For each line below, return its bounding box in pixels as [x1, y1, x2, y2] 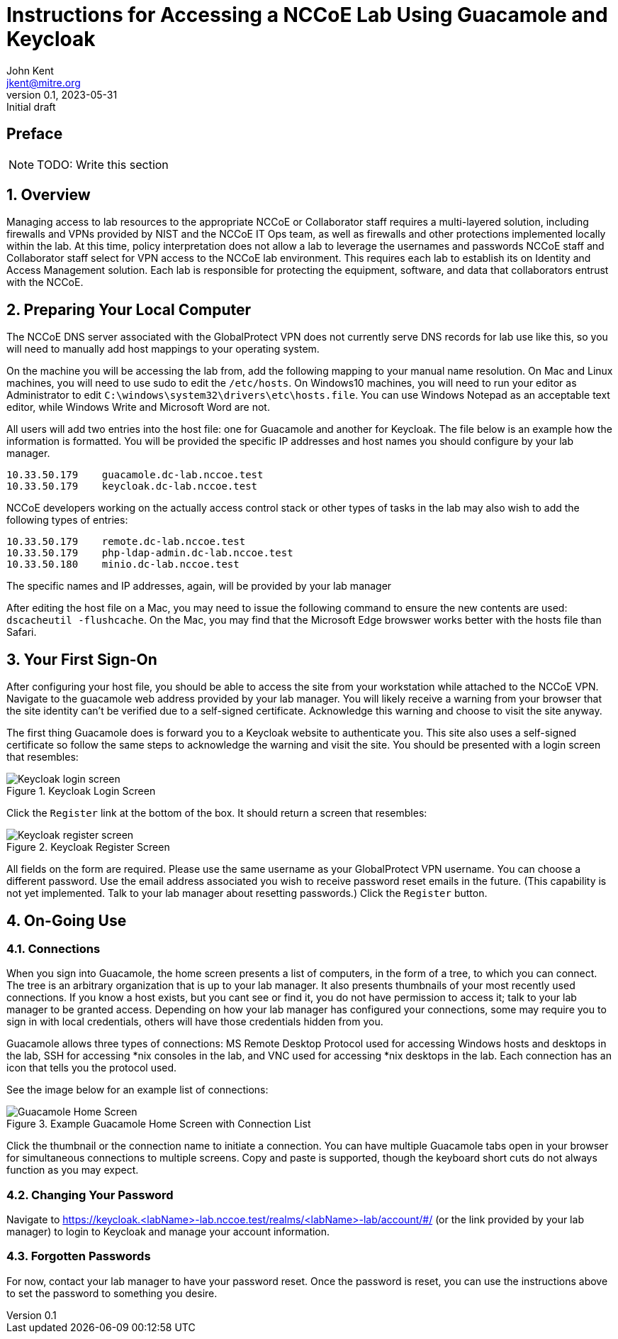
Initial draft [6, 100, 56, 113]
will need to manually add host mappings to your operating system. [6, 343, 320, 356]
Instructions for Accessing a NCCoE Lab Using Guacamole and [6, 3, 608, 27]
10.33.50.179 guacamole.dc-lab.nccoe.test [6, 469, 264, 481]
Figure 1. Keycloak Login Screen [6, 785, 156, 798]
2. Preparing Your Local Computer [6, 300, 252, 319]
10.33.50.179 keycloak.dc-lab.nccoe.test [6, 480, 258, 492]
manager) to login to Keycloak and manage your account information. [6, 1225, 330, 1238]
